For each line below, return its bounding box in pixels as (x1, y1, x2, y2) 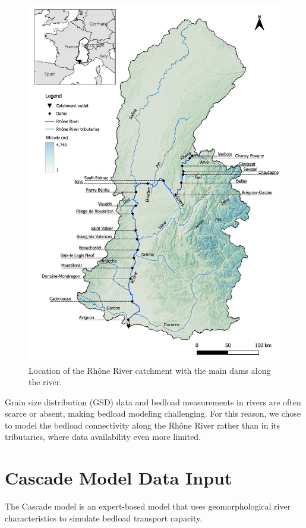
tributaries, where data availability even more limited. (5, 430, 201, 443)
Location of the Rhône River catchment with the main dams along (29, 364, 271, 376)
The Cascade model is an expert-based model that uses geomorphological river (5, 500, 291, 513)
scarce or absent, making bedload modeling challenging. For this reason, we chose (5, 407, 301, 420)
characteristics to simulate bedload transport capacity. (5, 511, 203, 524)
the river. (29, 376, 62, 388)
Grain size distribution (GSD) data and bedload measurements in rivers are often (5, 395, 301, 408)
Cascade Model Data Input (5, 465, 232, 490)
